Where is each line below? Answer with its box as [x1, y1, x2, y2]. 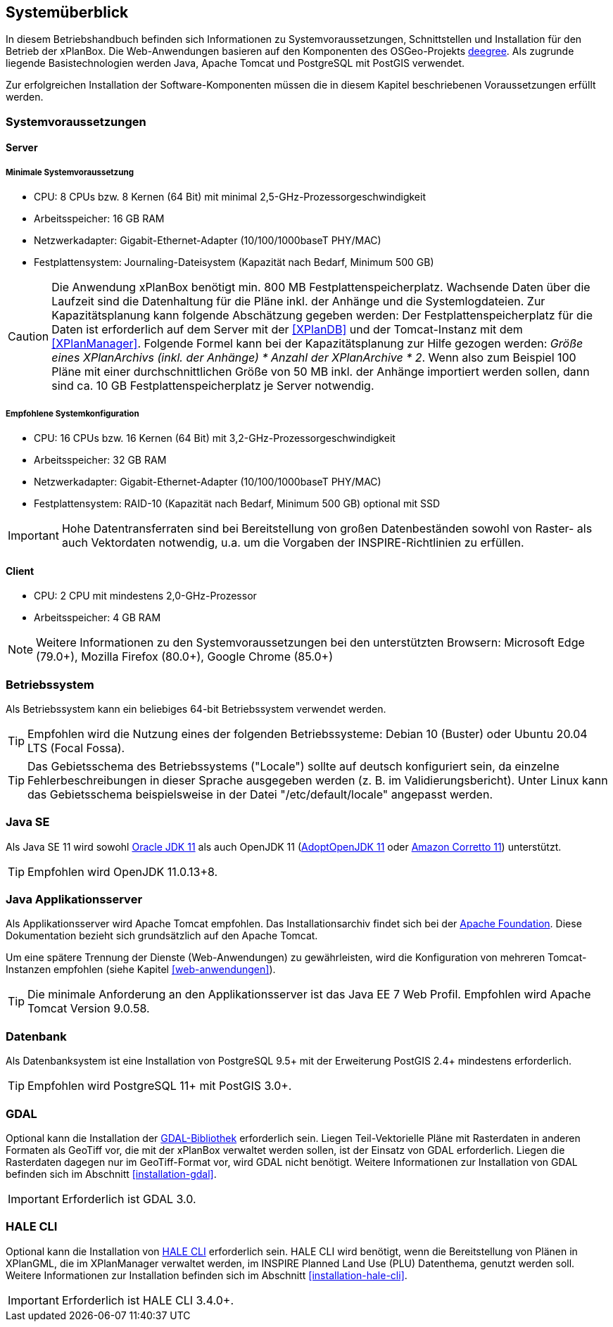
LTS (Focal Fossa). [27, 740, 125, 755]
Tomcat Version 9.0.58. [27, 1001, 150, 1016]
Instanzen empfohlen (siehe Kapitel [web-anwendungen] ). [6, 963, 276, 976]
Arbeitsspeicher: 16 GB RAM [34, 212, 165, 225]
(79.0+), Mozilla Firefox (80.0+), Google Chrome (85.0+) [36, 649, 333, 664]
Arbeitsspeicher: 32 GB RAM [34, 453, 167, 466]
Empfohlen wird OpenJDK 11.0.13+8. [27, 864, 218, 879]
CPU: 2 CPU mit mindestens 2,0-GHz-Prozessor [34, 590, 257, 602]
